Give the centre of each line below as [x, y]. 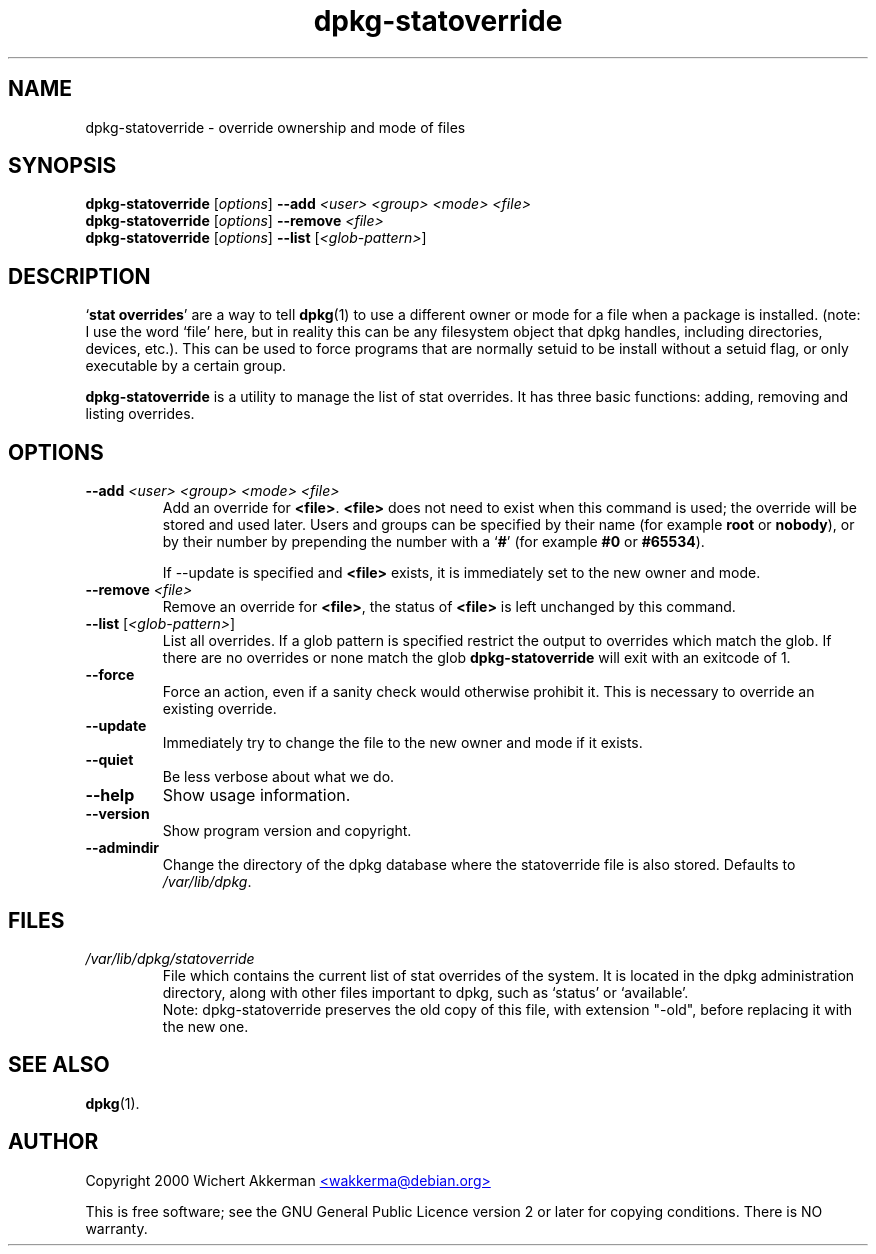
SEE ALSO [59, 1065]
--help [110, 795]
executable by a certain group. [186, 366]
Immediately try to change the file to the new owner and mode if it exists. [402, 743]
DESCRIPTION [79, 276]
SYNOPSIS [62, 166]
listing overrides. [140, 414]
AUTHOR [53, 1142]
